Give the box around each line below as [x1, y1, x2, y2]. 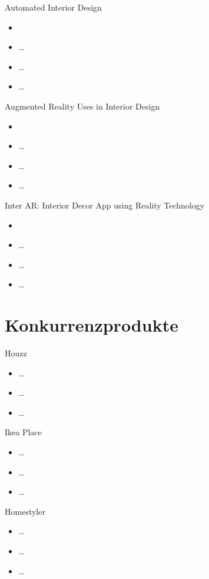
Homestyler [5, 505, 45, 517]
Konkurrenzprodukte [5, 313, 178, 337]
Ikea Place [5, 426, 42, 438]
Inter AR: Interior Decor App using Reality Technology [5, 198, 205, 211]
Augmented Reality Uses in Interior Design [5, 100, 160, 112]
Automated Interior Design [5, 1, 102, 13]
